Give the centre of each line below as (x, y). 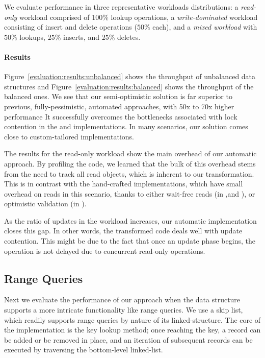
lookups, (32, 37)
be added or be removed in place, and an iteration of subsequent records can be (128, 339)
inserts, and (81, 37)
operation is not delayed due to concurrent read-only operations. (105, 250)
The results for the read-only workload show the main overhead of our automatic (130, 153)
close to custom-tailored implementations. (69, 136)
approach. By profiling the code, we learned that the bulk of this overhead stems (130, 163)
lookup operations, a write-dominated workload (184, 17)
